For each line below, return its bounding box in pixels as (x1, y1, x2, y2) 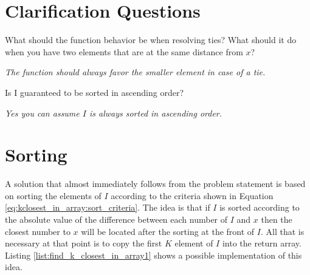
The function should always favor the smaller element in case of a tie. (5, 66, 266, 78)
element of (174, 237, 213, 250)
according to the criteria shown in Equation (111, 189, 274, 202)
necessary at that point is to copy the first (5, 237, 162, 250)
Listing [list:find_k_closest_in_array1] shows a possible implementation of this (5, 248, 302, 261)
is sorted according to (219, 201, 300, 214)
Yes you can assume (5, 106, 80, 119)
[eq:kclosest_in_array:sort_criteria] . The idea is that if (5, 201, 210, 214)
